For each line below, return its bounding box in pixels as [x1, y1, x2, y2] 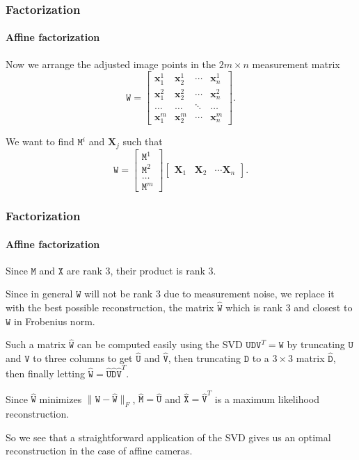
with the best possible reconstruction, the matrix [6, 299, 214, 314]
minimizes [39, 391, 82, 406]
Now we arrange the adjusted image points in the [6, 56, 216, 71]
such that [122, 134, 163, 149]
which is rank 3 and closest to [225, 299, 353, 314]
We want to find [6, 134, 74, 149]
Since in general [6, 286, 73, 301]
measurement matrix [252, 56, 340, 71]
